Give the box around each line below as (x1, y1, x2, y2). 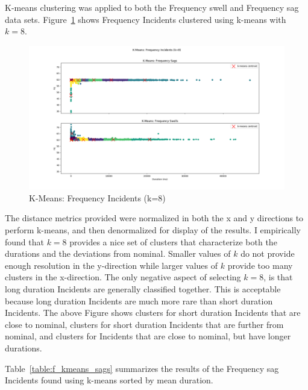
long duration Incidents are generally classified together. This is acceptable (5, 283, 281, 295)
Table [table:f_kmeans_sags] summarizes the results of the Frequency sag (5, 362, 279, 374)
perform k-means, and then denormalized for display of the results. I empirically (5, 224, 301, 236)
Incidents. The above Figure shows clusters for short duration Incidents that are (5, 306, 301, 319)
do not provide (240, 247, 295, 260)
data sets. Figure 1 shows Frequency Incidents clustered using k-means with (5, 13, 286, 25)
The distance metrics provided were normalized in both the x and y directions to (5, 212, 304, 224)
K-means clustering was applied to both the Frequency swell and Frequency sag (5, 1, 299, 13)
